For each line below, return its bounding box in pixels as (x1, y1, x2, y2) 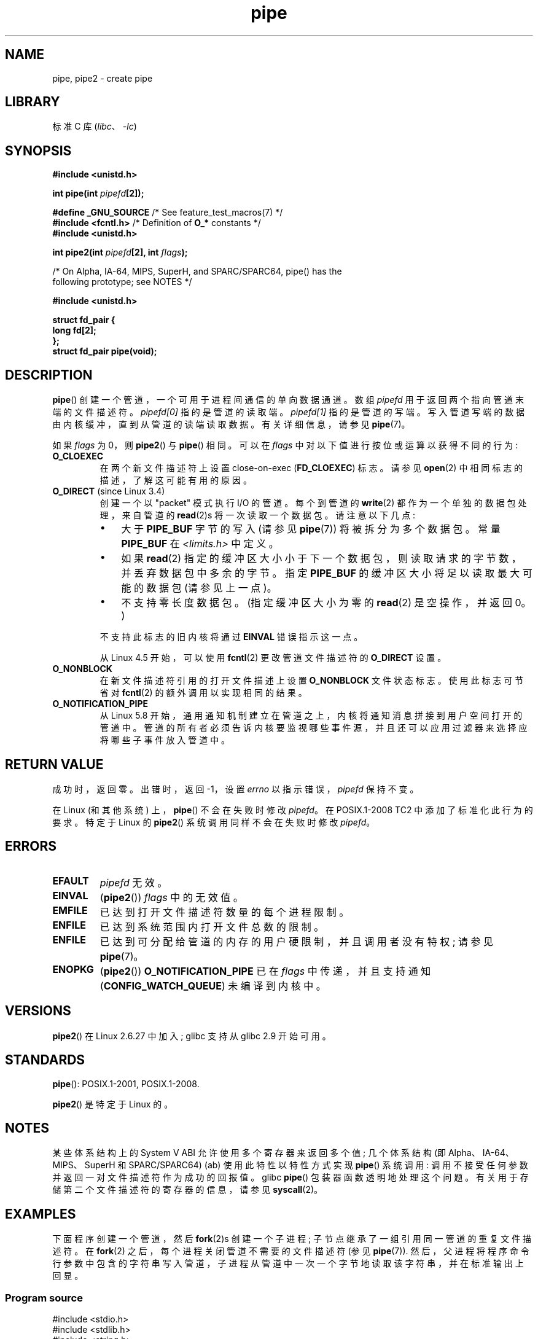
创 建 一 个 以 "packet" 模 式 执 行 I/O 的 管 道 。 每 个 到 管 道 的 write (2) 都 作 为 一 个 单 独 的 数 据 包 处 (99, 498, 527, 509)
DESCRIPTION (5, 367, 93, 383)
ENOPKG (52, 962, 94, 975)
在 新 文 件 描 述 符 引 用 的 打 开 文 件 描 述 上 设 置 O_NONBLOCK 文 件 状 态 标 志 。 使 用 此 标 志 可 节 (99, 675, 524, 686)
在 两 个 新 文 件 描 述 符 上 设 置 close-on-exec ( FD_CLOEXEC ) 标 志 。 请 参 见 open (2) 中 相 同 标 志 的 (99, 463, 523, 474)
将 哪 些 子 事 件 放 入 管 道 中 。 (99, 735, 230, 746)
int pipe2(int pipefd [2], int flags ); (52, 247, 188, 258)
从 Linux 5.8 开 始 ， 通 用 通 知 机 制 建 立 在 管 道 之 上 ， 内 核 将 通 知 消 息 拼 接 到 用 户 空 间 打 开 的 (99, 710, 523, 721)
